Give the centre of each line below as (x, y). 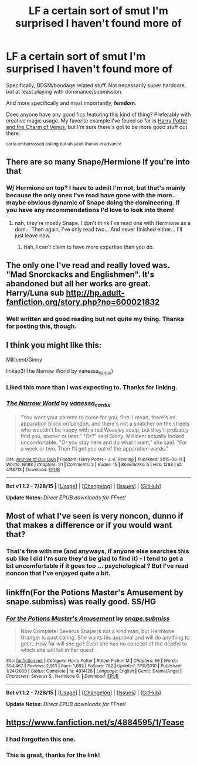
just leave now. (33, 235)
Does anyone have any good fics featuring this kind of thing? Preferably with (98, 114)
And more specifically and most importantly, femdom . (71, 103)
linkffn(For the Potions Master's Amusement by (95, 592)
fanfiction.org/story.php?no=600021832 (83, 302)
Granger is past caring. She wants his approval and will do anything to (105, 638)
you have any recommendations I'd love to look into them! (90, 210)
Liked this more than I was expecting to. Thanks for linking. (92, 388)
